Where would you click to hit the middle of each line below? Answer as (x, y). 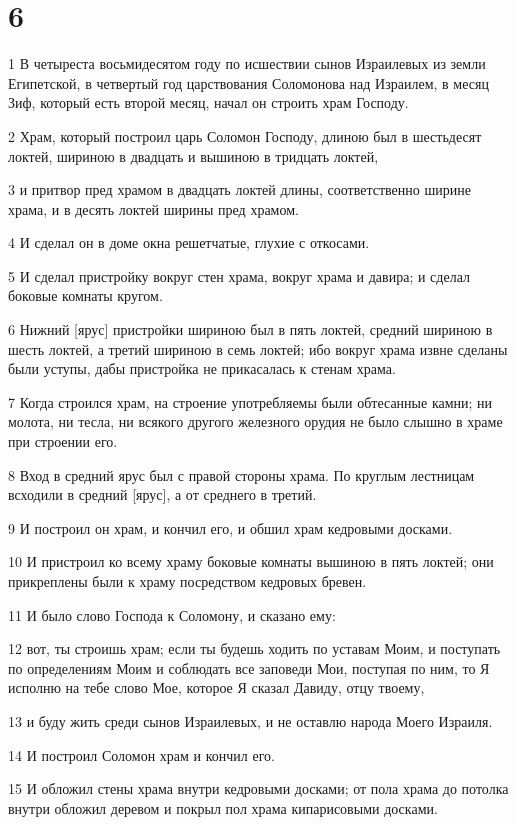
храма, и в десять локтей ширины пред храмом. (153, 208)
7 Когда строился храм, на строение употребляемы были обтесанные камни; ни (250, 401)
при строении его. (63, 441)
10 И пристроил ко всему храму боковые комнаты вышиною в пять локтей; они (251, 561)
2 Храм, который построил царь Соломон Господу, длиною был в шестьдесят (245, 135)
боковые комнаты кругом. (85, 295)
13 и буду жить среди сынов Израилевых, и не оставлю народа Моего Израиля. (250, 720)
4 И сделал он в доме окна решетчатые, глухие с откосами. (189, 242)
